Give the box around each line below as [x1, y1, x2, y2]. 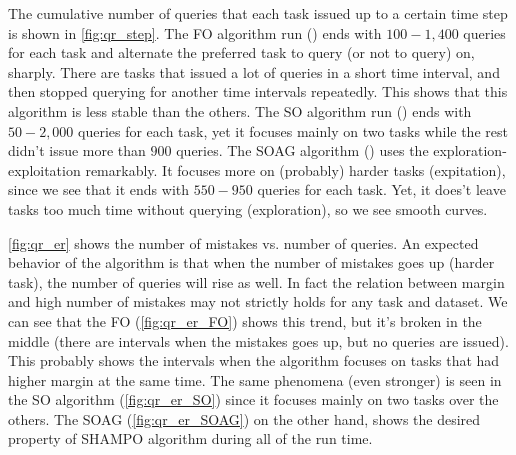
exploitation [8, 159, 81, 180]
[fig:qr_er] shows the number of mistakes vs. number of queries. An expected [8, 232, 479, 253]
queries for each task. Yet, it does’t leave [257, 179, 506, 200]
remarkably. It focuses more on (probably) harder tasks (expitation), [85, 159, 506, 180]
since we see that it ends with [8, 179, 190, 200]
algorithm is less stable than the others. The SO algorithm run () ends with [8, 100, 472, 121]
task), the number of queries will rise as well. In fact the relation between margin [8, 271, 505, 292]
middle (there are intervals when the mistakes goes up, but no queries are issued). [8, 330, 509, 351]
